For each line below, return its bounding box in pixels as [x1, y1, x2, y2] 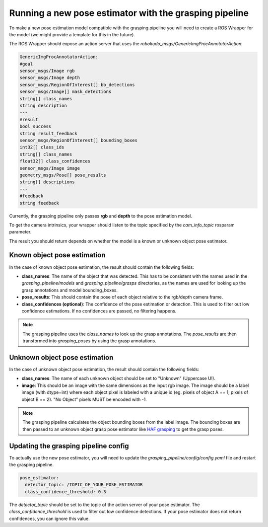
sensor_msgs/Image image [19, 165, 80, 171]
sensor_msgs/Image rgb [19, 68, 75, 74]
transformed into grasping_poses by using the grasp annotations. [22, 338, 156, 344]
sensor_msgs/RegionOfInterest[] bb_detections [19, 82, 135, 87]
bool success [19, 124, 52, 129]
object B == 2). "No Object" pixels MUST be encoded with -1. [21, 396, 147, 402]
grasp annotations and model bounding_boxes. [21, 287, 118, 293]
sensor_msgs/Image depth [19, 75, 80, 80]
